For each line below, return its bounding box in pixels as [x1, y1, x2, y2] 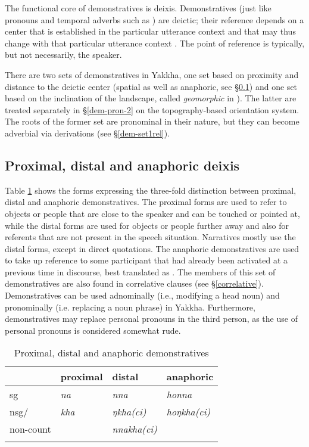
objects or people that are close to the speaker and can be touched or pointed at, [5, 207, 300, 219]
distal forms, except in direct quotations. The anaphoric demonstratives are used [5, 242, 299, 254]
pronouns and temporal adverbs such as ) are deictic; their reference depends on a [5, 13, 304, 26]
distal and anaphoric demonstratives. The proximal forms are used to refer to [5, 195, 287, 208]
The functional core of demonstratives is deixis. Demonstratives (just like [5, 2, 271, 14]
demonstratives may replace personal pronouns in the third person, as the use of [5, 312, 298, 325]
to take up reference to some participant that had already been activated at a [5, 254, 288, 266]
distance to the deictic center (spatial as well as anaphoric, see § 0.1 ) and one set [5, 80, 298, 92]
